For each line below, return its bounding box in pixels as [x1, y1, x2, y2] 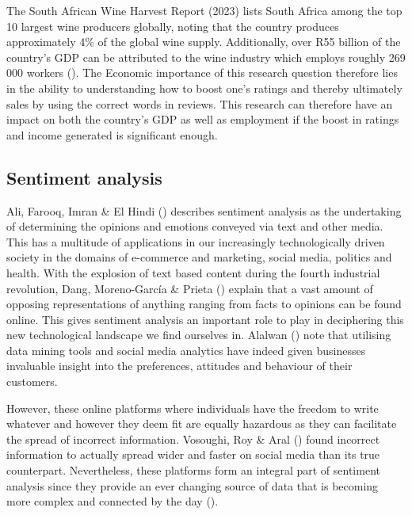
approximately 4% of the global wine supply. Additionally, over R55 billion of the [6, 33, 401, 50]
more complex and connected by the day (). [6, 493, 219, 509]
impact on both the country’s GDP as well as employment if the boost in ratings [6, 111, 399, 128]
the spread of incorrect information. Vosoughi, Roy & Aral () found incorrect [6, 430, 380, 447]
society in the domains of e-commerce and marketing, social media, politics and [6, 249, 392, 265]
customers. [6, 373, 58, 390]
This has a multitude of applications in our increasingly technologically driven [6, 233, 385, 250]
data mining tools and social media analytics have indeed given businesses [6, 341, 366, 358]
